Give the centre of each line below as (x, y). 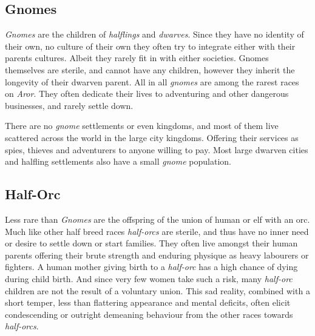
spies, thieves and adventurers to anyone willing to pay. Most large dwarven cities (157, 149)
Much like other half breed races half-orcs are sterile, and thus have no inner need (157, 231)
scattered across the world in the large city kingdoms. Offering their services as (152, 137)
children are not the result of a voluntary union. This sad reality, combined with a (157, 290)
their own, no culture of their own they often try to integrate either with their (150, 46)
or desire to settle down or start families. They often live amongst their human (151, 243)
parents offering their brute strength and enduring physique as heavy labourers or (157, 255)
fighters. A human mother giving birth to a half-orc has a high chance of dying (151, 267)
